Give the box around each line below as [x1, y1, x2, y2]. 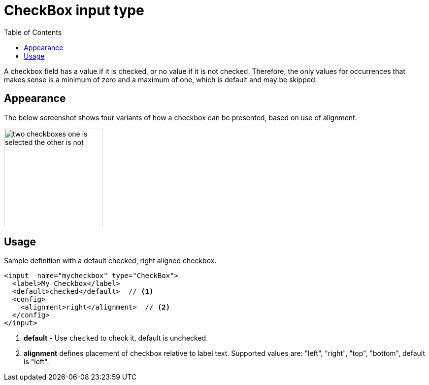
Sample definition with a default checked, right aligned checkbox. [4, 256, 217, 265]
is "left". [24, 357, 49, 366]
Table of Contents [4, 28, 62, 36]
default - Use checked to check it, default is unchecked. [24, 334, 208, 343]
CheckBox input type [4, 2, 144, 19]
